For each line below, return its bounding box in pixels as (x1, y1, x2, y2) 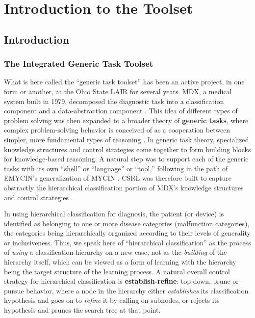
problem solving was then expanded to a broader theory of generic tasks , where (4, 115, 249, 125)
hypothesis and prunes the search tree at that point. (4, 305, 161, 315)
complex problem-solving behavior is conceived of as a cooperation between (4, 125, 230, 135)
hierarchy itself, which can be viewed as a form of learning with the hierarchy (4, 257, 236, 267)
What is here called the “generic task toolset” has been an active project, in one (4, 77, 245, 87)
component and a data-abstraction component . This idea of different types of (4, 106, 238, 116)
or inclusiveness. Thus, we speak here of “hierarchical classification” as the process (4, 237, 251, 247)
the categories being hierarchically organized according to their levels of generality (4, 228, 251, 238)
